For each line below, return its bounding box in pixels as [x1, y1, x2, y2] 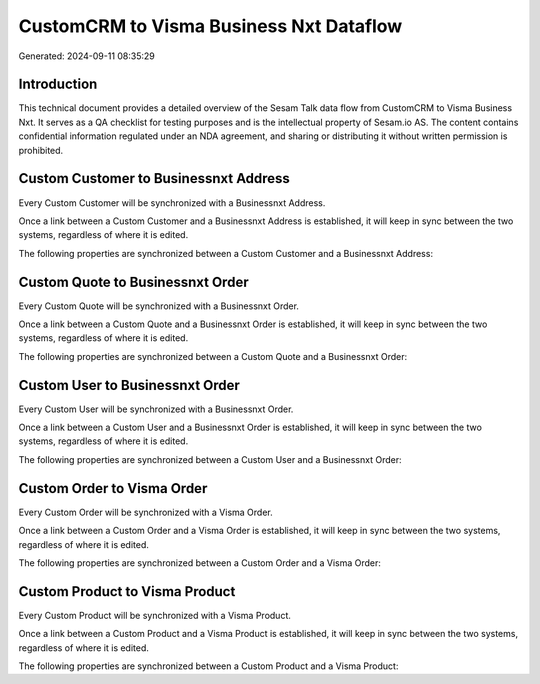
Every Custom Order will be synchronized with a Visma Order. [18, 506, 274, 518]
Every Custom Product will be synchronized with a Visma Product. [18, 609, 292, 621]
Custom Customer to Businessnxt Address [18, 170, 290, 187]
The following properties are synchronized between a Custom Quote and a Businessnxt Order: [18, 350, 408, 362]
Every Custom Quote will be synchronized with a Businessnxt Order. [18, 300, 300, 312]
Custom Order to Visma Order [18, 480, 208, 497]
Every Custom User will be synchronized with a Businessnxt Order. [18, 403, 294, 415]
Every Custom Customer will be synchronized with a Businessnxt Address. [18, 196, 326, 209]
